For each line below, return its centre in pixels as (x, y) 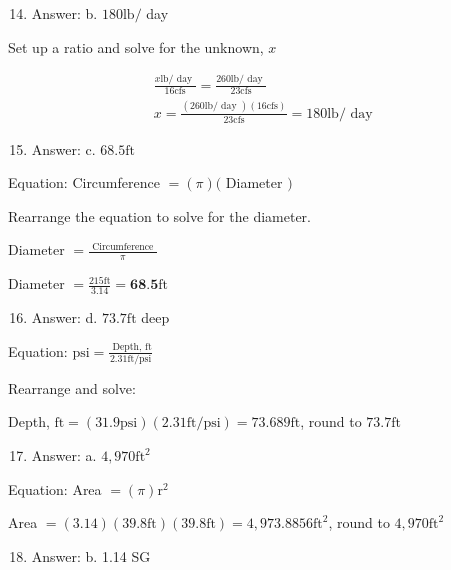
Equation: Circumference (84, 182)
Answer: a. (64, 455)
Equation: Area (55, 488)
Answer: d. (64, 316)
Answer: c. (63, 148)
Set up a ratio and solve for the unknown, (136, 46)
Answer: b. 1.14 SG (91, 555)
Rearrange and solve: (72, 387)
